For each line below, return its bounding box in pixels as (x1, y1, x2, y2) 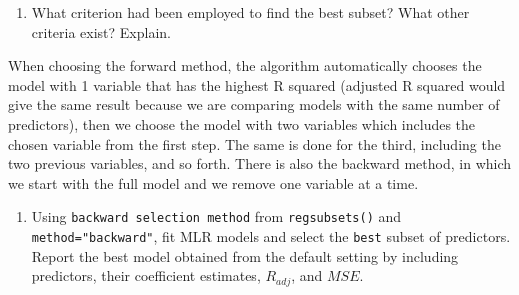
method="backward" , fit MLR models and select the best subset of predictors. (31, 226, 511, 246)
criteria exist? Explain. (31, 21, 171, 42)
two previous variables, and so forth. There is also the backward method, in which (8, 153, 512, 174)
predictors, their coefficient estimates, (31, 265, 261, 286)
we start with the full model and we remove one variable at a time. (8, 172, 419, 193)
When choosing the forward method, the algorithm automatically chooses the (8, 55, 482, 76)
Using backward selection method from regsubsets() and (31, 206, 402, 227)
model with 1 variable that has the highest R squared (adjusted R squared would (8, 74, 506, 95)
